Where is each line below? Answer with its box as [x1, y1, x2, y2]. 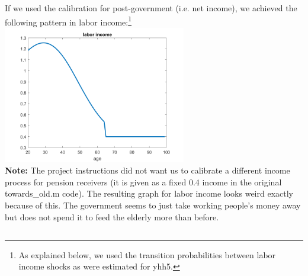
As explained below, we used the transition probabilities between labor [18, 248, 276, 261]
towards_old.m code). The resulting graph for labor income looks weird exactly [5, 187, 293, 200]
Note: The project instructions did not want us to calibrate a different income [5, 164, 290, 176]
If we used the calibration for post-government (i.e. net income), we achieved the [5, 2, 297, 14]
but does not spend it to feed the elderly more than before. [5, 210, 219, 223]
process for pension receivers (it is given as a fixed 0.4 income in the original [5, 175, 282, 188]
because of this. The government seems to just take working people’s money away [5, 199, 301, 211]
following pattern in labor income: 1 [5, 14, 132, 28]
